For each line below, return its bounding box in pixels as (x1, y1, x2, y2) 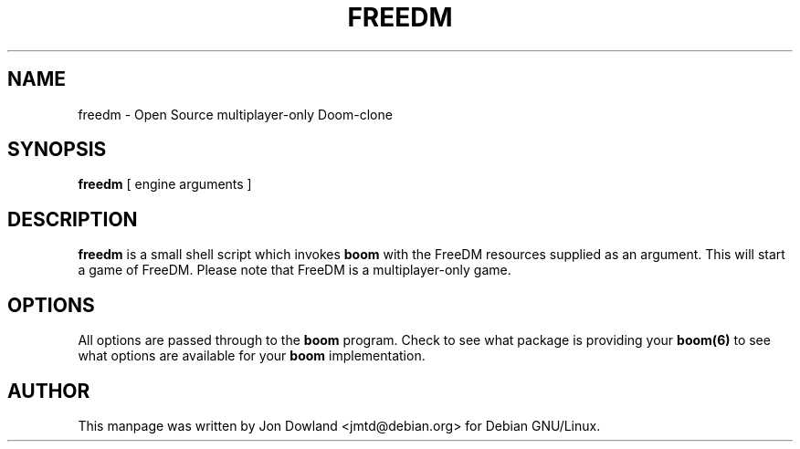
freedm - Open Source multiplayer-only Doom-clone (78, 106, 393, 122)
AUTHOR (7, 379, 90, 402)
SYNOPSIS (7, 138, 107, 162)
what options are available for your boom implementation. (78, 348, 426, 364)
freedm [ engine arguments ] (78, 176, 252, 193)
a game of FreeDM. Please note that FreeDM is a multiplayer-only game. (78, 262, 511, 278)
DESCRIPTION (7, 207, 138, 231)
